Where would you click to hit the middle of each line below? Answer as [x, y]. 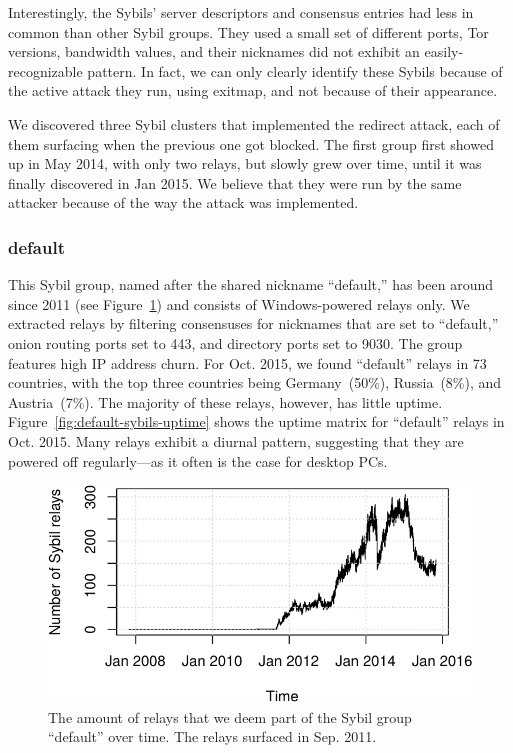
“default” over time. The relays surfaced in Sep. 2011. [212, 736]
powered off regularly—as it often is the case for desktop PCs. [198, 460]
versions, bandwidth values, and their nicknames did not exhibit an [214, 51]
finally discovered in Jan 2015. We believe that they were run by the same [235, 182]
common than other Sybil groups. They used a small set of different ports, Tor [248, 31]
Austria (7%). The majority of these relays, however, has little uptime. [225, 401]
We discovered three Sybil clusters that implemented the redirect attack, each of [254, 123]
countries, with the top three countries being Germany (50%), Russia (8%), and [255, 382]
